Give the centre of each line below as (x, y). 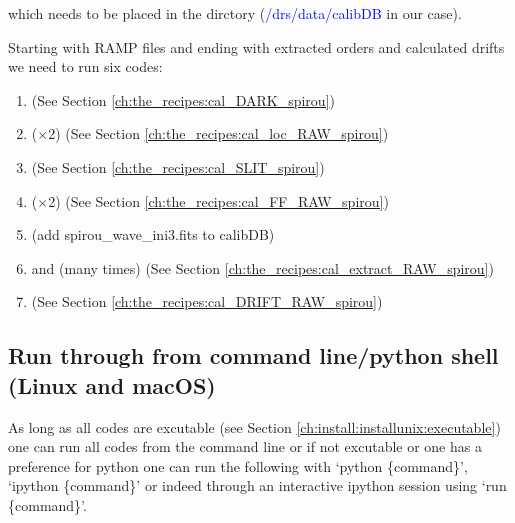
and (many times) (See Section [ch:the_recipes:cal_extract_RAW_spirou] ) (262, 267)
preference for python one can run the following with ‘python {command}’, (238, 465)
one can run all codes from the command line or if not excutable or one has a (245, 446)
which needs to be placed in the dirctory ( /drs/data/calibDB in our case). (235, 13)
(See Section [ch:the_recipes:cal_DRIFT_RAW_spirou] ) (207, 301)
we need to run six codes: (85, 66)
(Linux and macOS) (112, 384)
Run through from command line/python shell (253, 355)
